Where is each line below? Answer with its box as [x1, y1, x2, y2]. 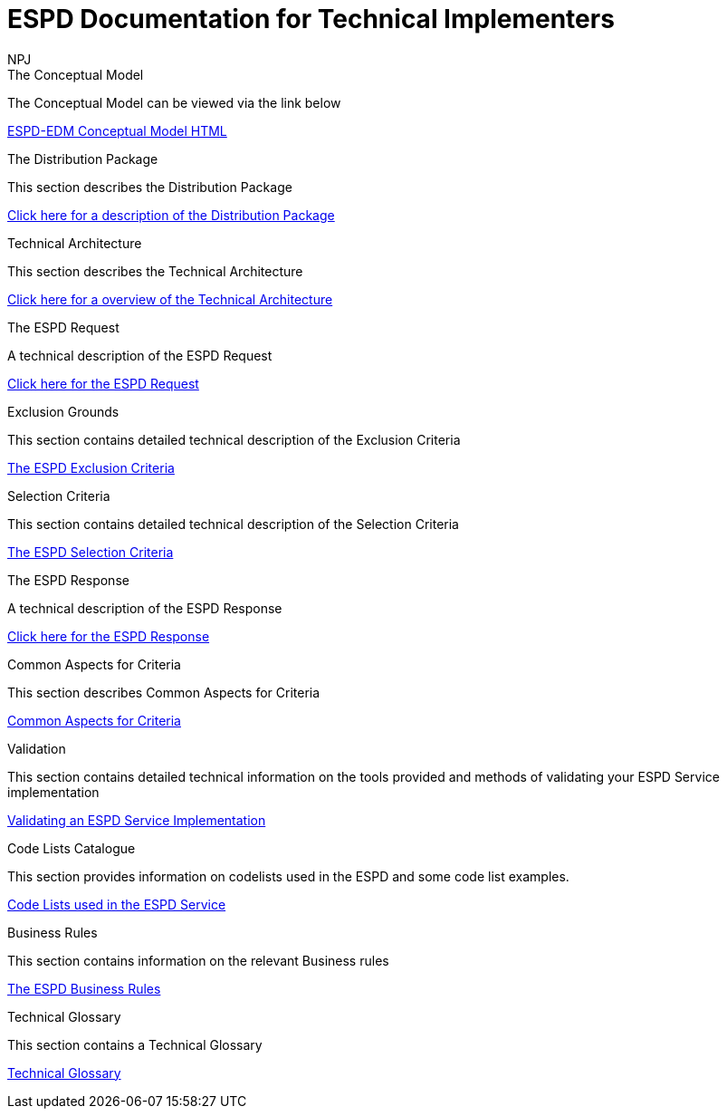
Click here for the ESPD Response [7, 628, 210, 644]
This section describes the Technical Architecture [7, 263, 303, 279]
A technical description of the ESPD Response [7, 600, 282, 616]
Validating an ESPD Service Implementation [7, 812, 266, 828]
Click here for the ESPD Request [7, 375, 199, 391]
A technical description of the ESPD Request [7, 347, 273, 363]
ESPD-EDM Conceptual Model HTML [7, 122, 227, 139]
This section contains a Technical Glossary [7, 1036, 263, 1053]
